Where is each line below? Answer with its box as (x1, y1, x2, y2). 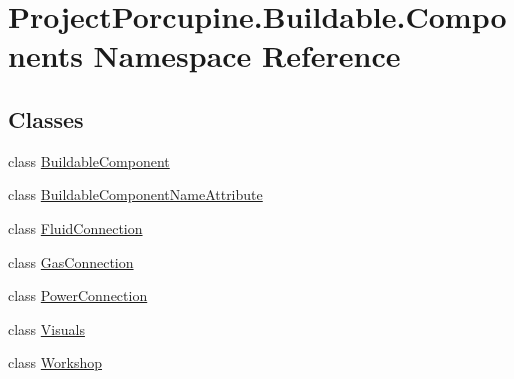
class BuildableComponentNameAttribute (8, 184, 263, 205)
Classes (8, 103, 84, 134)
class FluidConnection (8, 217, 143, 238)
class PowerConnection (8, 285, 148, 306)
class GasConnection (8, 251, 134, 272)
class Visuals (8, 318, 85, 339)
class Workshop (8, 352, 103, 373)
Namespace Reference (93, 35, 401, 76)
